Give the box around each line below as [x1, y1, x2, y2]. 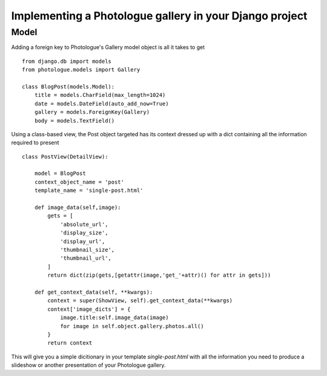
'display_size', [60, 229, 108, 236]
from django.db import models [22, 58, 112, 65]
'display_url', [60, 238, 105, 245]
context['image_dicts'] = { [47, 306, 131, 312]
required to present [11, 139, 60, 147]
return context [47, 340, 93, 346]
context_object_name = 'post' [34, 179, 124, 185]
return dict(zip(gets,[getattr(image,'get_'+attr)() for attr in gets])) [47, 272, 271, 279]
